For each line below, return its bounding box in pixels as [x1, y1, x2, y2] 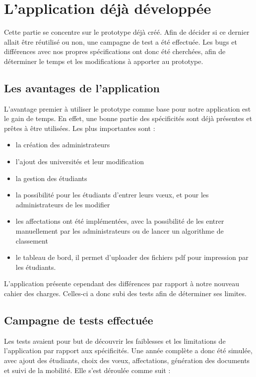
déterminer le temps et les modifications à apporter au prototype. [4, 56, 203, 66]
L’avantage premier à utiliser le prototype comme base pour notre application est [4, 103, 251, 114]
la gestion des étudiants [15, 173, 87, 183]
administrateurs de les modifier [15, 199, 110, 209]
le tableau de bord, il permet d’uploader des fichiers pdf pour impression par [15, 252, 249, 262]
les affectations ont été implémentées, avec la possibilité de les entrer [15, 216, 224, 226]
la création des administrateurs [15, 139, 110, 150]
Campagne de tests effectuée [4, 313, 153, 327]
